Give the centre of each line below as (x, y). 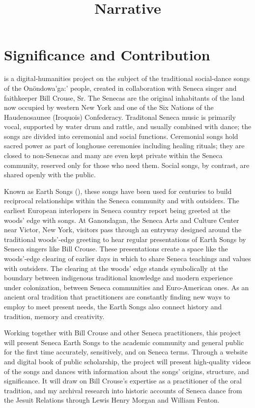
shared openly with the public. (50, 175)
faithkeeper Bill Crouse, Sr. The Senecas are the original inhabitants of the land (124, 97)
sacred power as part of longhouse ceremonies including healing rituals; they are (124, 146)
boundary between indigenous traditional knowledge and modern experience (118, 278)
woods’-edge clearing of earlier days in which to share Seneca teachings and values (127, 258)
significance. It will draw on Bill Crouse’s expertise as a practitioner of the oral (123, 381)
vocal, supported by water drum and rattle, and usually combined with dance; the (128, 126)
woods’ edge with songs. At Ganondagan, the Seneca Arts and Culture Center (122, 220)
